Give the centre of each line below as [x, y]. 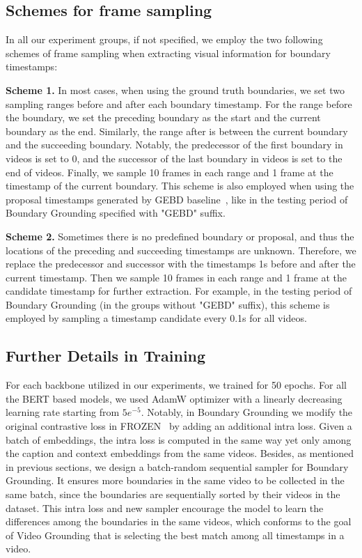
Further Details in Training [106, 356]
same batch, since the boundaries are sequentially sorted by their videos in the [173, 494]
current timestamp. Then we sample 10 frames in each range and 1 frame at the [176, 277]
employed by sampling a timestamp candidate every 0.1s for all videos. [156, 318]
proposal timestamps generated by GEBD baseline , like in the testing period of [177, 199]
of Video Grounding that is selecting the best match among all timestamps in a [175, 535]
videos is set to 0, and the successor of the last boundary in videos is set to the [174, 158]
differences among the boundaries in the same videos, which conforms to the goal [179, 521]
